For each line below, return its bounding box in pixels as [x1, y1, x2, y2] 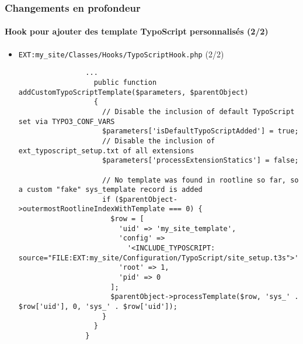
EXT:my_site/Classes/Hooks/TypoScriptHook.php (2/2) [18, 47, 224, 60]
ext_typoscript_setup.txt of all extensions [18, 146, 194, 155]
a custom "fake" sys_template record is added [18, 185, 203, 194]
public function [93, 78, 157, 87]
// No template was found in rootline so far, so [102, 176, 299, 184]
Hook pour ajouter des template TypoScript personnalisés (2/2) [5, 25, 269, 37]
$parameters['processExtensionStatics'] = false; [102, 156, 299, 165]
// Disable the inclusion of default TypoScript [102, 107, 295, 116]
